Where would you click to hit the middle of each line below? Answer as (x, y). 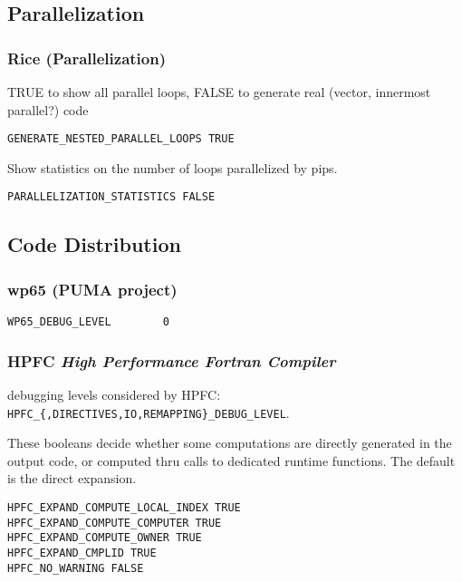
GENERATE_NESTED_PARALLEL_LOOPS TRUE (121, 139)
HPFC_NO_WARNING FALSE (76, 568)
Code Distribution (94, 244)
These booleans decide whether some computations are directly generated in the (230, 443)
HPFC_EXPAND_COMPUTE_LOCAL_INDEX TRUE (124, 508)
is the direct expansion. (72, 478)
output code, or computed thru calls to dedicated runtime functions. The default (231, 460)
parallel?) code (48, 109)
